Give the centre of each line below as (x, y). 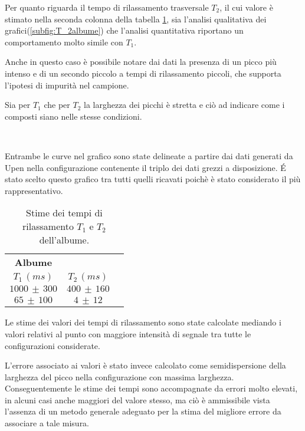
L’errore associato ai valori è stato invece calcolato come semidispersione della (145, 365)
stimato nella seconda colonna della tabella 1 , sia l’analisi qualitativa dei (136, 19)
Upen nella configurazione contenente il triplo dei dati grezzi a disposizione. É (145, 167)
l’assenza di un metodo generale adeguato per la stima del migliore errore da (143, 411)
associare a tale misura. (47, 423)
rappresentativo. (34, 190)
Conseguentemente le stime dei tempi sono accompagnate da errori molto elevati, (151, 388)
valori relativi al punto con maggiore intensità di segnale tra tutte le (128, 333)
